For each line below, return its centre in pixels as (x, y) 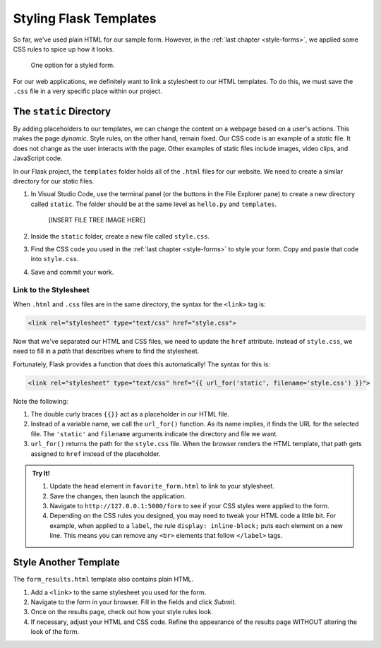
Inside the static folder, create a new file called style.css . (120, 236)
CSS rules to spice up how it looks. (64, 49)
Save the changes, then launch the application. (118, 496)
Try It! (41, 473)
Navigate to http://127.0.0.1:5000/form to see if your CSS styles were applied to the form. (189, 506)
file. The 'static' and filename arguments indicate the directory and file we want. (154, 433)
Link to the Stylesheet (51, 290)
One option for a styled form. (73, 65)
